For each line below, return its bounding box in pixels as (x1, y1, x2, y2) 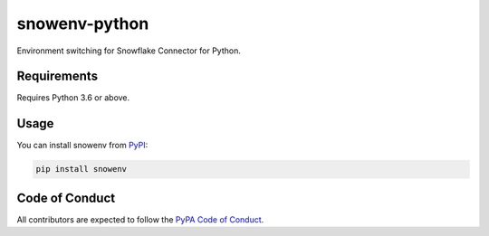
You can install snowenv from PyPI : (16, 140, 149, 151)
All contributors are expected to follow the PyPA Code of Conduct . (16, 213, 264, 225)
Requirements (16, 69, 99, 84)
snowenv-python (16, 14, 149, 33)
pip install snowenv (35, 164, 127, 175)
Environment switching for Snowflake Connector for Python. (16, 45, 242, 56)
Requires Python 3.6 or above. (16, 92, 130, 103)
